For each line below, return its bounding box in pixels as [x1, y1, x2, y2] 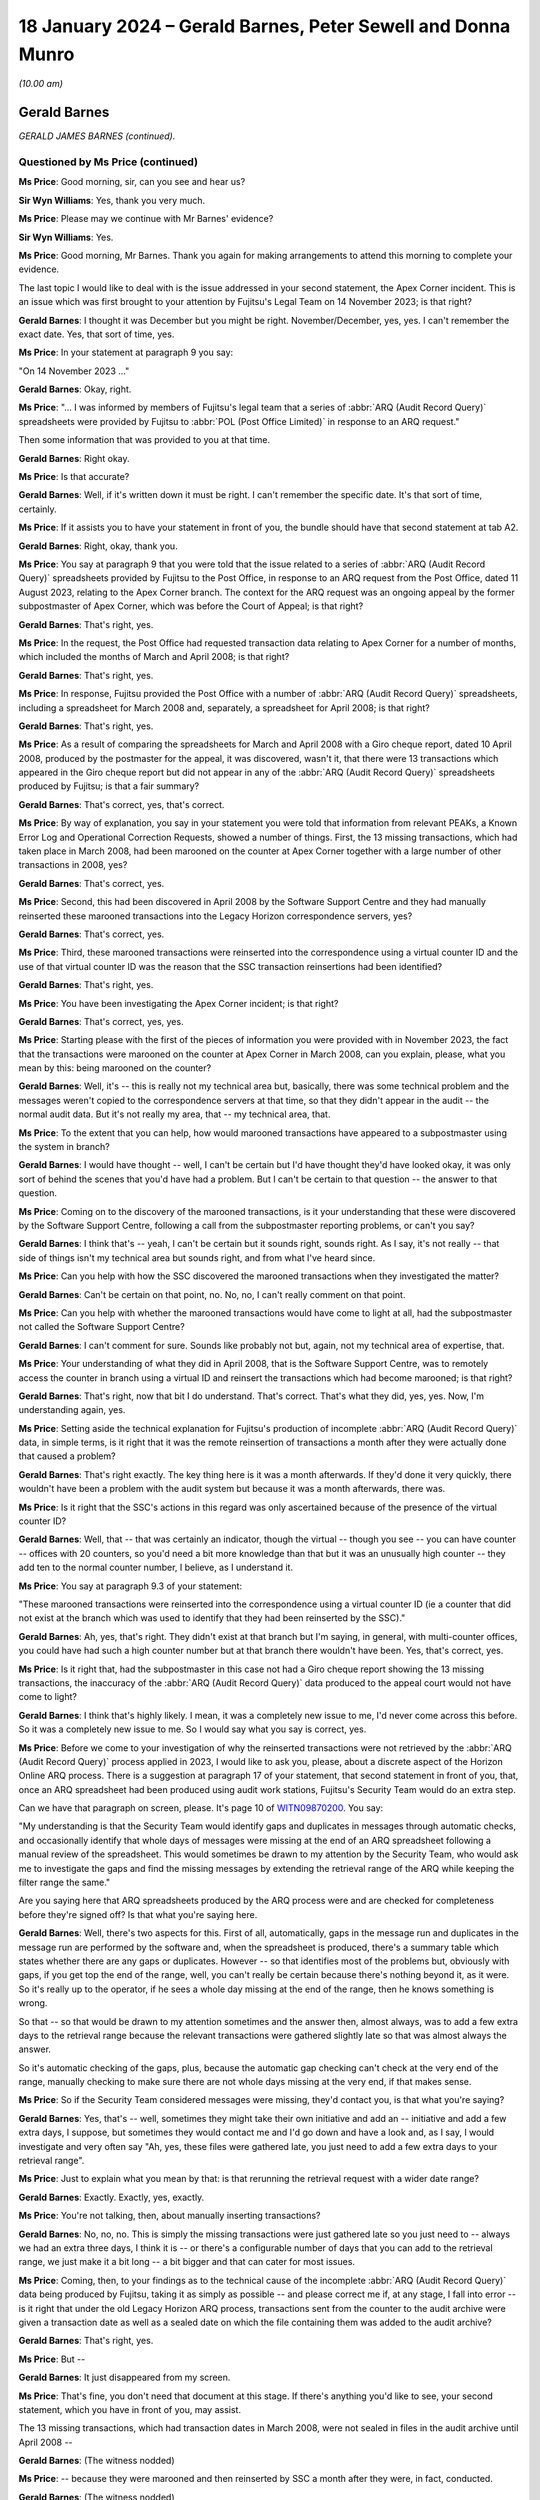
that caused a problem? [18, 1450, 116, 1462]
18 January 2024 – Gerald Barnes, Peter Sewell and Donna [18, 15, 511, 37]
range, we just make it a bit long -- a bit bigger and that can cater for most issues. [18, 2256, 355, 2268]
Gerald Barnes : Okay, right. [18, 383, 132, 395]
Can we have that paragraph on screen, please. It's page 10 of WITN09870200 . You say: [18, 1802, 384, 1814]
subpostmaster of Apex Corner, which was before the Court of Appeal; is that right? [18, 600, 364, 612]
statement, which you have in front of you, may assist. [18, 2403, 242, 2415]
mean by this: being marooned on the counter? [18, 1062, 212, 1074]
